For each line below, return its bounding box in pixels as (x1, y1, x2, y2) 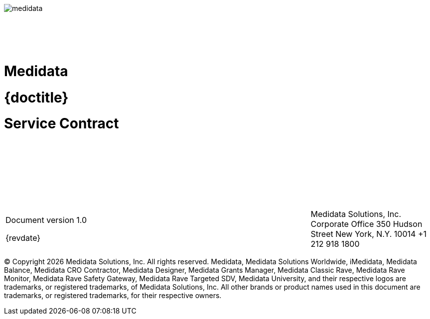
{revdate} (5, 233, 41, 243)
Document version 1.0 (5, 215, 87, 225)
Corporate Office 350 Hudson (310, 219, 423, 229)
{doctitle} (4, 89, 69, 106)
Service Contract (4, 115, 119, 132)
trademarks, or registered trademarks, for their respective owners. (4, 291, 222, 300)
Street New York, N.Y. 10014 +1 (310, 229, 427, 239)
